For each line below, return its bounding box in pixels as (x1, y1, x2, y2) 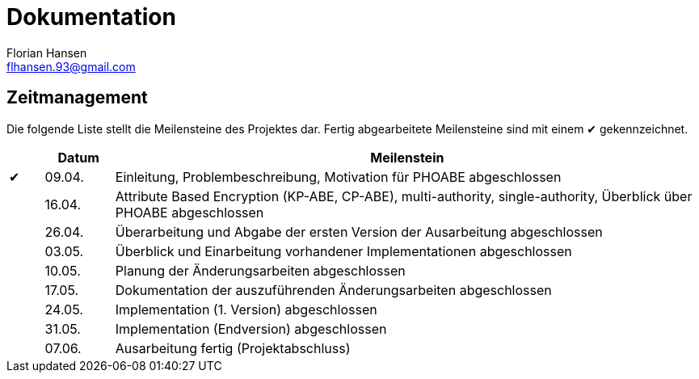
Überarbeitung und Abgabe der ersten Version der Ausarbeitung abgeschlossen (115, 223, 603, 240)
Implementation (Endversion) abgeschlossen (115, 320, 387, 337)
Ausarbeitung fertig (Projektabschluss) (115, 339, 351, 356)
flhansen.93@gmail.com (6, 59, 136, 74)
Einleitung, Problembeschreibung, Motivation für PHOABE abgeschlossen (115, 168, 562, 185)
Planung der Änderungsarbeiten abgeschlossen (115, 262, 406, 279)
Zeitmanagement (6, 87, 148, 108)
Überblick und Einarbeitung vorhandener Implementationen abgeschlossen (115, 242, 572, 259)
